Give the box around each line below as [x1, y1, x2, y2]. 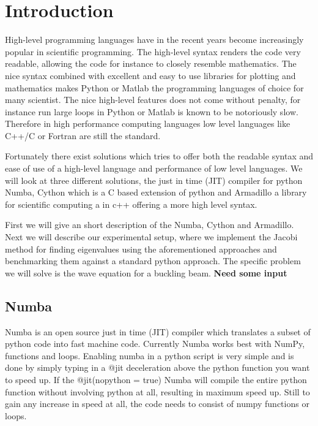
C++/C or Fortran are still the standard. [5, 129, 161, 142]
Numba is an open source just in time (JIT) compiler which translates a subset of [5, 325, 311, 338]
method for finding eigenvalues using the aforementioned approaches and [5, 242, 277, 255]
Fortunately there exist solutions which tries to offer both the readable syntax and [5, 150, 314, 162]
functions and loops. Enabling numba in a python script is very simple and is [5, 349, 294, 362]
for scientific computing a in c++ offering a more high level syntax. [5, 197, 257, 210]
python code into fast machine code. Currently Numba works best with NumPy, [5, 337, 305, 350]
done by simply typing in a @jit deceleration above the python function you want [5, 361, 310, 374]
